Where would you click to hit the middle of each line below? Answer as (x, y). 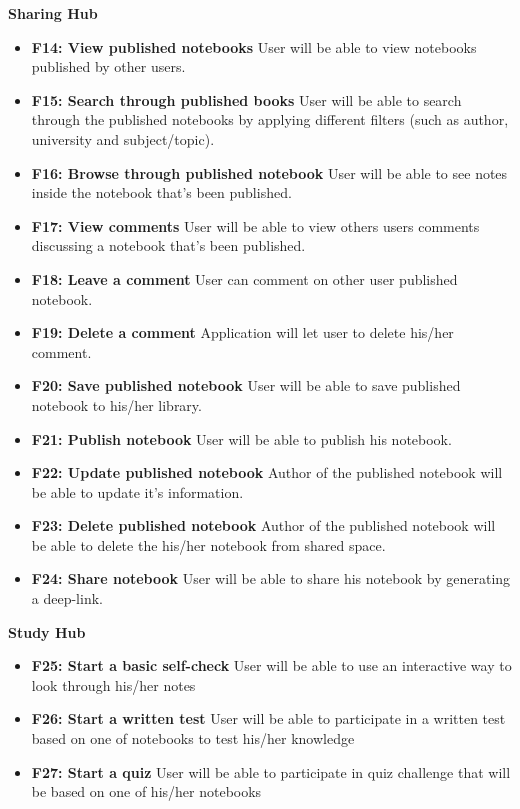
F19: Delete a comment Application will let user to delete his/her (242, 332)
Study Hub (47, 631)
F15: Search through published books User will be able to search (246, 99)
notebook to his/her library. (116, 404)
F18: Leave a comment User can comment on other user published (244, 278)
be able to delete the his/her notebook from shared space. (208, 544)
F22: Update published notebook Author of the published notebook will (267, 472)
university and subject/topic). (123, 138)
